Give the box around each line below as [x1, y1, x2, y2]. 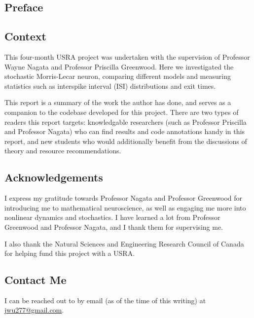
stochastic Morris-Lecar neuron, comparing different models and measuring [4, 71, 231, 81]
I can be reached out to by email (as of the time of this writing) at [4, 295, 206, 305]
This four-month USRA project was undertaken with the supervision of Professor [4, 51, 250, 62]
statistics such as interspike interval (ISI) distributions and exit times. [4, 80, 216, 91]
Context [4, 29, 46, 44]
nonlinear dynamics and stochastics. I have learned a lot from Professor [4, 212, 220, 222]
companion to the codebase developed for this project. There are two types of [4, 106, 239, 117]
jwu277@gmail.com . [4, 305, 64, 315]
